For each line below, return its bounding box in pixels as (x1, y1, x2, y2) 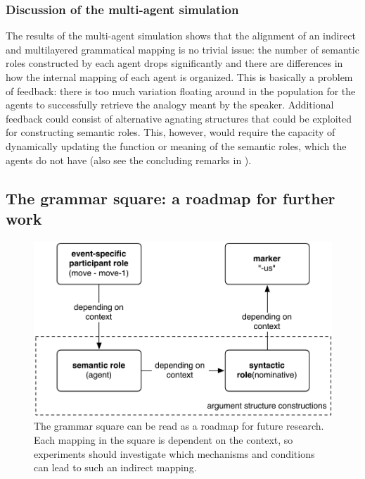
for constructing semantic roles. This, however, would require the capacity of (6, 125, 335, 139)
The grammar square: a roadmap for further (6, 187, 335, 209)
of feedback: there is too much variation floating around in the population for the (6, 83, 356, 98)
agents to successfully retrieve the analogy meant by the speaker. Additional (6, 97, 334, 112)
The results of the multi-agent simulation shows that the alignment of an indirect (6, 28, 356, 43)
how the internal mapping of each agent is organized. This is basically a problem (6, 70, 353, 84)
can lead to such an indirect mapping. (34, 460, 197, 475)
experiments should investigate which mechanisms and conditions (34, 446, 315, 461)
